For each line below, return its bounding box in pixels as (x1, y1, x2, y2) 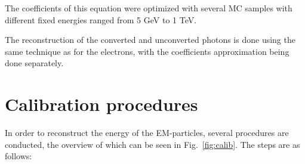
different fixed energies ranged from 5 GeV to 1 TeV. (5, 13, 197, 26)
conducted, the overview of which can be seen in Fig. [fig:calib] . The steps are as (5, 138, 300, 150)
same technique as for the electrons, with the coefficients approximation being (5, 45, 289, 57)
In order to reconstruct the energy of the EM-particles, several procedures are (5, 126, 289, 139)
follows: (5, 150, 32, 162)
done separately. (5, 57, 64, 69)
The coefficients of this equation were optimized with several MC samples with (5, 2, 292, 14)
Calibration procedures (5, 92, 198, 116)
